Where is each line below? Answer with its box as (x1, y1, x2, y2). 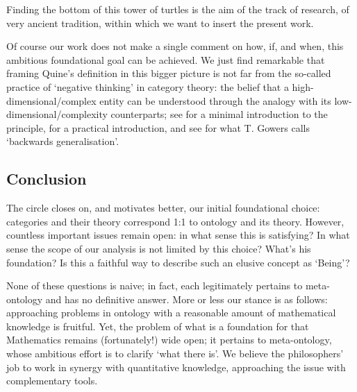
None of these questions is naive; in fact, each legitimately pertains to (6, 278, 303, 293)
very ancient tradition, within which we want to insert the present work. (6, 15, 314, 30)
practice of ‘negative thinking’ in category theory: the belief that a (6, 79, 289, 94)
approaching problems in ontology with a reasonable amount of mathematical (6, 305, 336, 320)
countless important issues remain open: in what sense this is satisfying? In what (6, 228, 350, 242)
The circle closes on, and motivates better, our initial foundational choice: (6, 201, 320, 215)
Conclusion (6, 168, 87, 189)
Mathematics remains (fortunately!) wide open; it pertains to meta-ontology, (6, 332, 332, 347)
